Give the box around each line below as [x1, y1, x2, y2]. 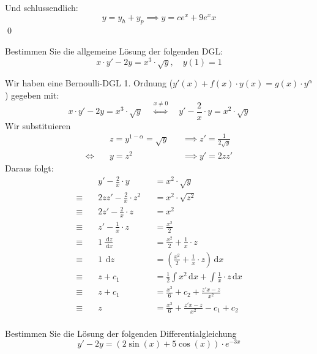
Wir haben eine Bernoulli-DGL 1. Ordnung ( [5, 77, 173, 89]
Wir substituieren [5, 119, 71, 132]
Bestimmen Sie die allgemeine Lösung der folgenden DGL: [5, 45, 223, 58]
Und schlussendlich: [5, 1, 78, 13]
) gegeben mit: [5, 88, 59, 101]
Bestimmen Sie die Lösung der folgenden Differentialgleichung [5, 326, 237, 339]
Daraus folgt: [5, 161, 54, 174]
